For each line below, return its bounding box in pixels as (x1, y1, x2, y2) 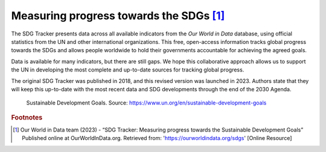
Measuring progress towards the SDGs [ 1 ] (11, 9, 225, 22)
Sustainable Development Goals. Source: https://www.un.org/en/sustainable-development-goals (26, 99, 267, 106)
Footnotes (11, 113, 43, 121)
